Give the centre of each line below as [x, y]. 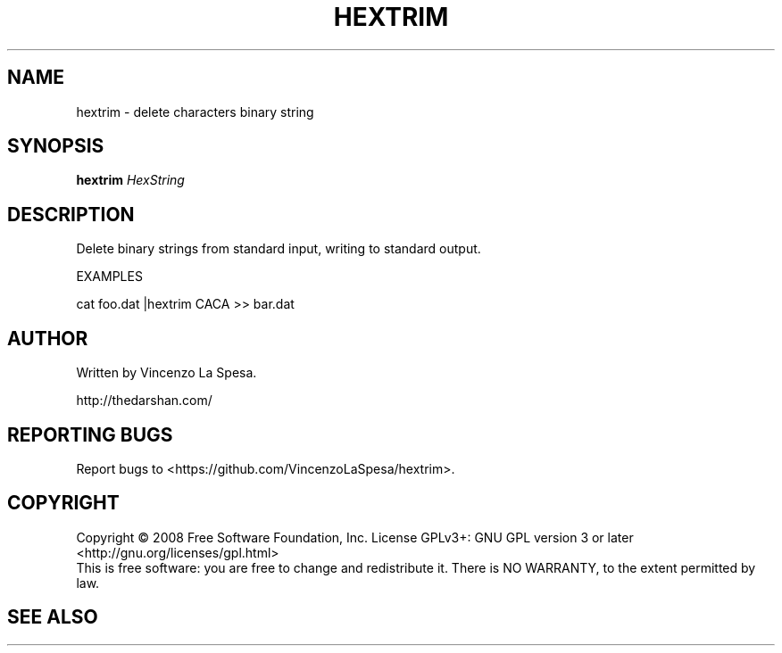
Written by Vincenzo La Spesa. [166, 373]
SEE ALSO [53, 617]
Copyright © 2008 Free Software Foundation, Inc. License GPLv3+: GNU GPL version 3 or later [355, 537]
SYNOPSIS [56, 146]
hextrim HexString [130, 180]
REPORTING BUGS [90, 434]
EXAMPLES [109, 277]
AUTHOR [48, 338]
